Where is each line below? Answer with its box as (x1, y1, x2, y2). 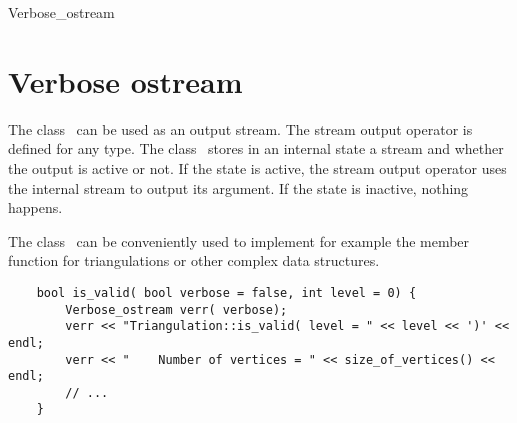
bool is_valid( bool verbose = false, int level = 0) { (36, 285, 417, 300)
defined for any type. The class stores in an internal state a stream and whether (8, 138, 504, 159)
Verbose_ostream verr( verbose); (65, 302, 288, 317)
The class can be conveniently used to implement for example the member (8, 230, 470, 251)
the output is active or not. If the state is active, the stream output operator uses (8, 157, 507, 178)
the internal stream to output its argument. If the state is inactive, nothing (8, 177, 469, 198)
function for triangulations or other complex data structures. (8, 250, 380, 271)
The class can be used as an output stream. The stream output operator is (8, 118, 473, 139)
